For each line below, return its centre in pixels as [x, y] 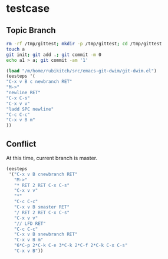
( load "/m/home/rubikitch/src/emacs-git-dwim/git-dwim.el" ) [82, 71]
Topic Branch [31, 30]
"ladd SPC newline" [30, 109]
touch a [16, 49]
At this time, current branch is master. [52, 158]
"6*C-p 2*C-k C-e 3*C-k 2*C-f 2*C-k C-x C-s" [71, 245]
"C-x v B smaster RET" [42, 207]
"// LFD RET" [30, 223]
